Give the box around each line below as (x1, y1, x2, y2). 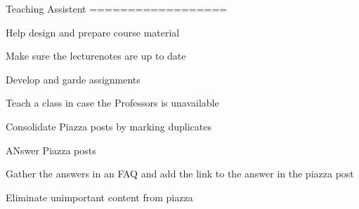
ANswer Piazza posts (6, 142, 96, 157)
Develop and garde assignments (6, 72, 141, 86)
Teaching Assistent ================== (6, 1, 228, 15)
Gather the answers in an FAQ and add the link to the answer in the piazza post (6, 166, 354, 181)
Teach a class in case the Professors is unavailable (6, 95, 219, 110)
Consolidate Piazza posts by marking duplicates (6, 119, 211, 133)
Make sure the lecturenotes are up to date (6, 48, 186, 63)
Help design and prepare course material (6, 25, 180, 39)
